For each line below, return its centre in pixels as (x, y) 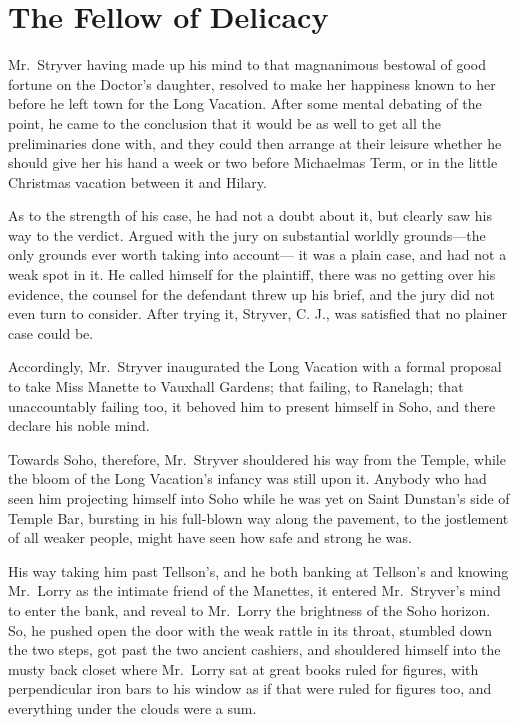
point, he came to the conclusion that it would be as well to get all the (224, 122)
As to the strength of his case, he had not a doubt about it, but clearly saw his (250, 215)
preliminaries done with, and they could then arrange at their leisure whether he (255, 142)
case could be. (51, 332)
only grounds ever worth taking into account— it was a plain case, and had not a (257, 254)
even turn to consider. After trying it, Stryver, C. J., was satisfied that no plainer (257, 313)
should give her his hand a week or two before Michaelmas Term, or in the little (253, 162)
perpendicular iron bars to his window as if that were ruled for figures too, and (250, 688)
